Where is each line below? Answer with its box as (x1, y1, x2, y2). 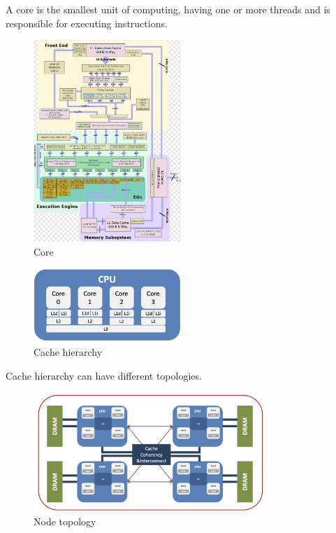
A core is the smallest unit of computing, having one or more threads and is (6, 2, 330, 16)
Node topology (34, 514, 96, 529)
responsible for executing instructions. (6, 15, 168, 30)
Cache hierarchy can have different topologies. (6, 368, 202, 383)
